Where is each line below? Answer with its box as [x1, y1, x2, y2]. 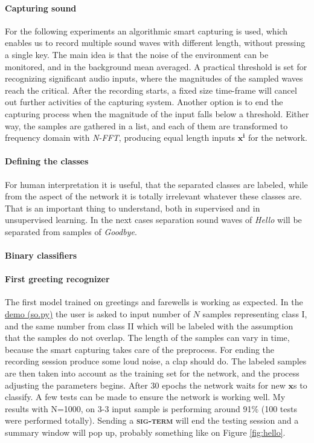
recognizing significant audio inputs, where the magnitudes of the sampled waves [5, 72, 303, 85]
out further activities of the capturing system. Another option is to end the [5, 95, 283, 108]
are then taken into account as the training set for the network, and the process [5, 367, 300, 380]
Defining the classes [5, 155, 89, 167]
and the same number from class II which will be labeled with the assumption [5, 319, 293, 332]
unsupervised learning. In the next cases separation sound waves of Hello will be [5, 213, 302, 226]
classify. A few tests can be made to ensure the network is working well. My [5, 390, 286, 403]
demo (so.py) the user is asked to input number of [5, 308, 190, 320]
